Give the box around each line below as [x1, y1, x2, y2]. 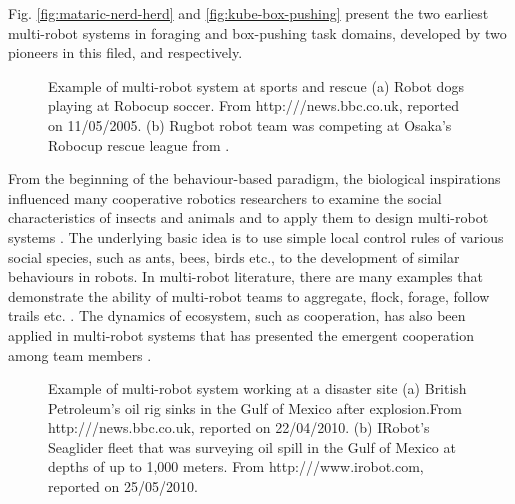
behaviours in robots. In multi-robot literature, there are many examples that [8, 266, 483, 287]
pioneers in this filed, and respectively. [8, 42, 243, 63]
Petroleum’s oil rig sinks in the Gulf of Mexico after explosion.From [48, 397, 462, 418]
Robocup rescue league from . [48, 134, 230, 155]
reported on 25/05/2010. [48, 476, 198, 497]
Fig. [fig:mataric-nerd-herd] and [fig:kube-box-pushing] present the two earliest [8, 3, 489, 23]
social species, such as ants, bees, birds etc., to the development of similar [8, 246, 460, 267]
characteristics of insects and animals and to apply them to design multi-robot [8, 207, 489, 228]
